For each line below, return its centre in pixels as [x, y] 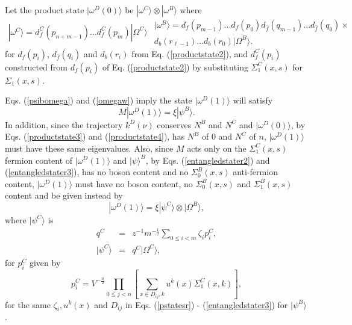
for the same [28, 304]
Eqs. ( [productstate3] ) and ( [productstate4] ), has [95, 136]
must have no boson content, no [134, 183]
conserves [174, 124]
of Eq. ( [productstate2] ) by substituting [175, 67]
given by [45, 262]
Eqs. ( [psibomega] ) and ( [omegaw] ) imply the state [99, 100]
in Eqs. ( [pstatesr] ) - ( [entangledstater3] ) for [206, 304]
